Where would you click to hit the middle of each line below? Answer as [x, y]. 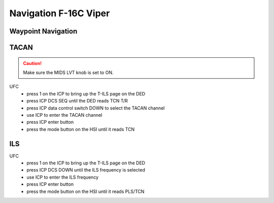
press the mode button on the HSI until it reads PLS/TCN [85, 191]
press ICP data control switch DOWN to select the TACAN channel [96, 108]
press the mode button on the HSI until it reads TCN [81, 129]
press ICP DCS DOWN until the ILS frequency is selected [86, 170]
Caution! [32, 63]
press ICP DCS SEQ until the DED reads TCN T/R [77, 101]
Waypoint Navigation [43, 31]
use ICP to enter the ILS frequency [63, 177]
